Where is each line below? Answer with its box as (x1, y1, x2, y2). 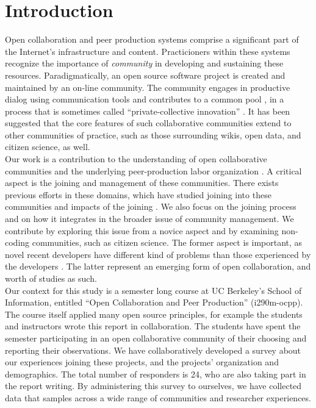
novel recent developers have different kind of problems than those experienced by (5, 248, 311, 260)
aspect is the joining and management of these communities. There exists (5, 176, 279, 189)
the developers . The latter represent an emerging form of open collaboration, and (5, 260, 311, 273)
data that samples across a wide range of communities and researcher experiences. (5, 391, 311, 404)
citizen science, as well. (5, 140, 90, 153)
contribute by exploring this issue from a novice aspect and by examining (5, 224, 279, 237)
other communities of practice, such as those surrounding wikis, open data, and (5, 128, 301, 141)
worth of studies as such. (5, 272, 97, 284)
